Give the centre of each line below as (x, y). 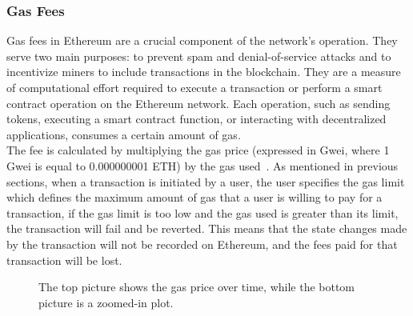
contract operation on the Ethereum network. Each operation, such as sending (198, 103)
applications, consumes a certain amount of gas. (124, 134)
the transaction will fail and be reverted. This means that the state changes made (207, 228)
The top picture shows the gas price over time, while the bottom (197, 287)
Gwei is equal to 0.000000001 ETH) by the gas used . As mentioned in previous (202, 165)
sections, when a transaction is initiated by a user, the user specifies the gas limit (206, 181)
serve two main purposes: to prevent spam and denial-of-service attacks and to (199, 56)
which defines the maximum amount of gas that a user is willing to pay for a (194, 197)
